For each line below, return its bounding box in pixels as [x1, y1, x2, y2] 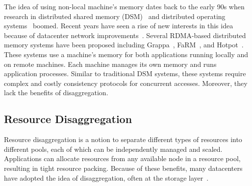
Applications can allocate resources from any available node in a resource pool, [4, 153, 241, 164]
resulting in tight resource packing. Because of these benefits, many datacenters [4, 163, 243, 173]
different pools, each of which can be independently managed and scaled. [4, 144, 223, 154]
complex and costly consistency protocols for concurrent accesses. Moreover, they [4, 78, 248, 88]
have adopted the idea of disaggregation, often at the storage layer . [4, 172, 209, 183]
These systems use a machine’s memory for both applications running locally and [4, 49, 249, 59]
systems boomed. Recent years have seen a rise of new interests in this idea [4, 21, 233, 31]
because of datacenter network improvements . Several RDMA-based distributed [4, 30, 246, 40]
